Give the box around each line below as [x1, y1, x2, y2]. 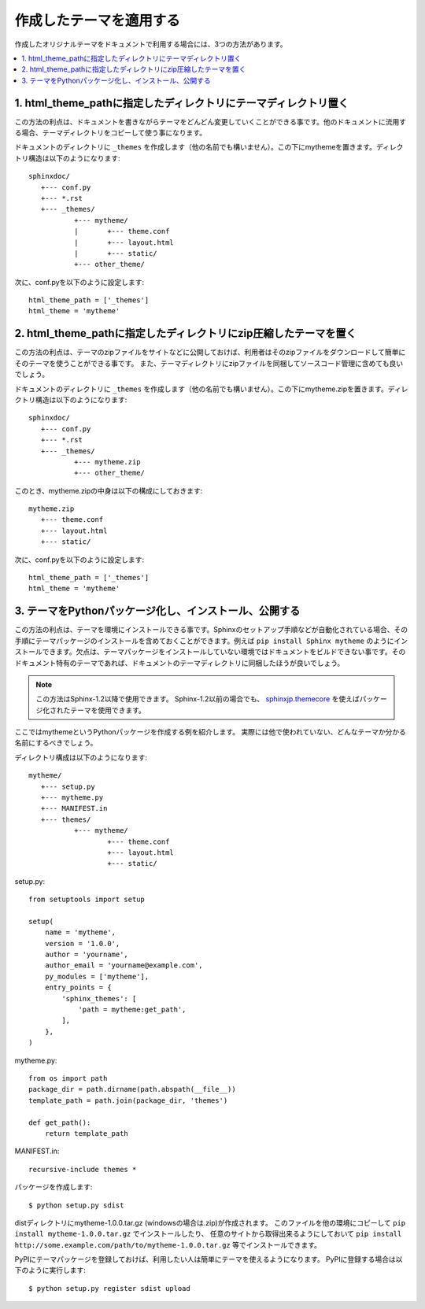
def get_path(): [28, 1118, 91, 1127]
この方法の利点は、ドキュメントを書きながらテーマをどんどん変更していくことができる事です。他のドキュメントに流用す [14, 116, 407, 126]
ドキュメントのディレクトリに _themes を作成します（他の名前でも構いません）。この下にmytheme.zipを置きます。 [14, 384, 389, 394]
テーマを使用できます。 [69, 705, 146, 715]
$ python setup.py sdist [28, 1200, 124, 1210]
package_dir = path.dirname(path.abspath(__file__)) [28, 1085, 236, 1094]
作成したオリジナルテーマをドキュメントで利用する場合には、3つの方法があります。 [14, 39, 287, 49]
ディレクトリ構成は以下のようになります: [14, 752, 148, 762]
